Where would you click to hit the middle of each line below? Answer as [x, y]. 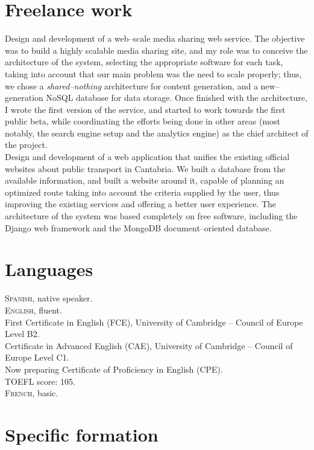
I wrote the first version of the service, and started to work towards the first [145, 109]
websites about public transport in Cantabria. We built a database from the [145, 168]
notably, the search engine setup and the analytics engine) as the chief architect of [157, 133]
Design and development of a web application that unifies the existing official [147, 157]
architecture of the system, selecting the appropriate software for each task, [144, 62]
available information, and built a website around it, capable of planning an [145, 180]
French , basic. [32, 393]
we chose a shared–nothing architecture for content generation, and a [131, 85]
